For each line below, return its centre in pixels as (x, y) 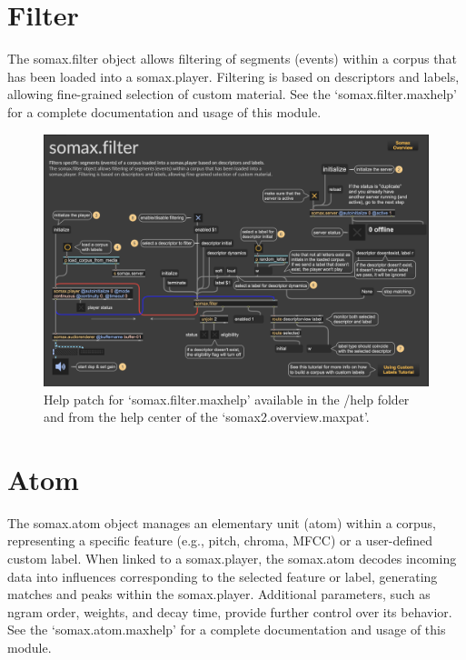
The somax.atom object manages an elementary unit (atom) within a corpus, (222, 522)
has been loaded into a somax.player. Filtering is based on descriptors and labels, (233, 76)
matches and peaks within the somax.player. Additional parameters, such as (219, 594)
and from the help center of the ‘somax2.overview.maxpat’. (207, 417)
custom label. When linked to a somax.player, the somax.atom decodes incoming (232, 559)
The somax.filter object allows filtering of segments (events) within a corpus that (232, 59)
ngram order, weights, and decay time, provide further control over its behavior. (230, 611)
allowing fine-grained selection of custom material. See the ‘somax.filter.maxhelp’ (233, 94)
